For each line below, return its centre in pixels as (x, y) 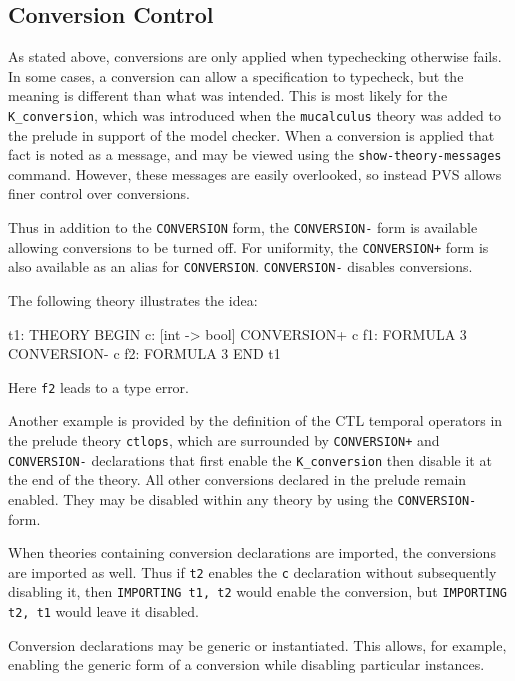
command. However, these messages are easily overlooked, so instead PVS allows (255, 173)
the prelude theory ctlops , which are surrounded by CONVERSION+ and (224, 440)
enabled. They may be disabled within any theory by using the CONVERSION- (242, 498)
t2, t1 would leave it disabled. (103, 611)
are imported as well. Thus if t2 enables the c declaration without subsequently (252, 571)
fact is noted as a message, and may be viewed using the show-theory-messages (255, 154)
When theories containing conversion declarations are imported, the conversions (252, 552)
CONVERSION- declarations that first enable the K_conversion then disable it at (250, 459)
